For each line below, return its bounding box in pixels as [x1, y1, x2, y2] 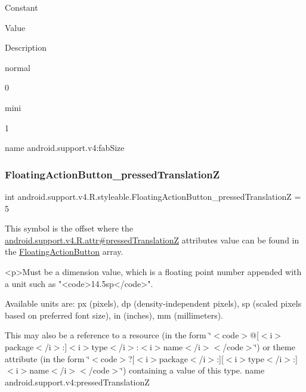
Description [5, 41, 47, 54]
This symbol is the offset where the [5, 222, 133, 234]
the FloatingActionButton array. [5, 245, 123, 258]
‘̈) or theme [254, 340, 295, 353]
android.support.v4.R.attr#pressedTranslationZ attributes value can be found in [5, 233, 299, 246]
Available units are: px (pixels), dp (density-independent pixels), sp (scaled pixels [5, 297, 302, 310]
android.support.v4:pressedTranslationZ [5, 375, 150, 388]
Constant [5, 1, 38, 13]
